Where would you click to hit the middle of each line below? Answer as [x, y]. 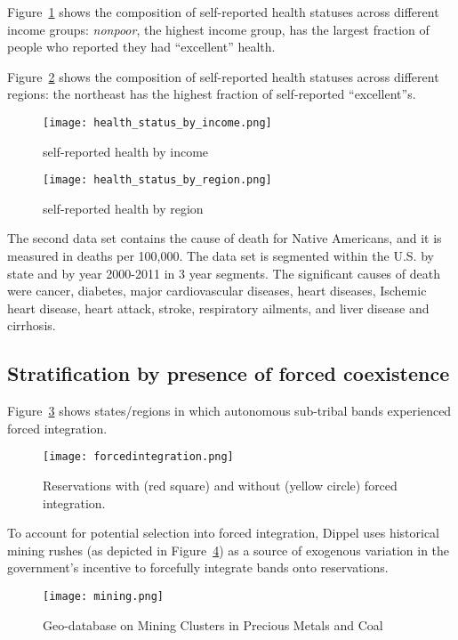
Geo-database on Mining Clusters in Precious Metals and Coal [213, 624]
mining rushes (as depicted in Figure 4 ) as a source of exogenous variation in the [229, 550]
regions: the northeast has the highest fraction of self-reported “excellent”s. [212, 94]
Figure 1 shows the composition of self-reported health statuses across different [223, 12]
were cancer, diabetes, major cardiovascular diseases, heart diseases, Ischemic [217, 291]
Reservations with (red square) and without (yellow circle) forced [220, 486]
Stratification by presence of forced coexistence [229, 373]
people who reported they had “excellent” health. [141, 47]
